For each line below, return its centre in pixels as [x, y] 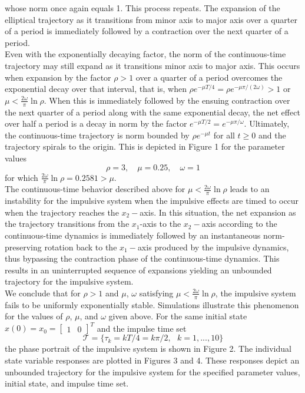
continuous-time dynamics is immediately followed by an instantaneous [133, 235]
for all [224, 135]
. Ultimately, [267, 123]
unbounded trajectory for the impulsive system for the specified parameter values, [152, 371]
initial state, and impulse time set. [67, 383]
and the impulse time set [142, 328]
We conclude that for [43, 293]
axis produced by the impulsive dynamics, [213, 247]
